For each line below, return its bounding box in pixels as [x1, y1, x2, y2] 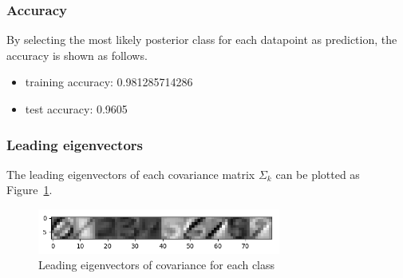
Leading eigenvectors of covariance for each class [38, 256, 275, 273]
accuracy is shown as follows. [6, 46, 148, 63]
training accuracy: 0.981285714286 [25, 73, 193, 90]
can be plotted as [275, 165, 360, 182]
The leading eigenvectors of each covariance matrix [6, 165, 255, 182]
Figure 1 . [6, 181, 53, 198]
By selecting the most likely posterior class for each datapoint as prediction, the [6, 31, 397, 48]
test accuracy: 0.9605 [25, 101, 128, 117]
